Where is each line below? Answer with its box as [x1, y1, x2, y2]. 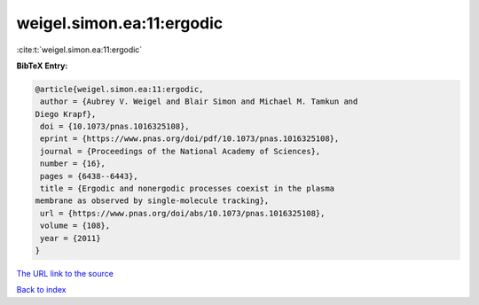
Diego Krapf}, [35, 109, 97, 119]
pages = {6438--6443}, [40, 171, 139, 181]
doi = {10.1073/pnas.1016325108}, [40, 121, 190, 132]
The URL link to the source [16, 268, 114, 278]
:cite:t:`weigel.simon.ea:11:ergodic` [16, 44, 143, 55]
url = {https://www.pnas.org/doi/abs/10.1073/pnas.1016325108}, [40, 208, 326, 218]
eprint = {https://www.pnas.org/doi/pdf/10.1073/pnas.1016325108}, [40, 134, 340, 144]
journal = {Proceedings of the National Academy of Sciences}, [40, 146, 321, 156]
